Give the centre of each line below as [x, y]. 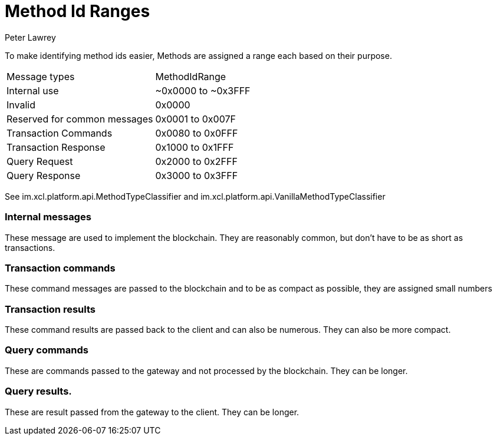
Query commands [47, 350]
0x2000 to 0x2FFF [196, 161]
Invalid [21, 105]
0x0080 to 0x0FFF [197, 133]
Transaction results [50, 309]
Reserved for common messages [80, 119]
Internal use [33, 90]
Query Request [40, 161]
